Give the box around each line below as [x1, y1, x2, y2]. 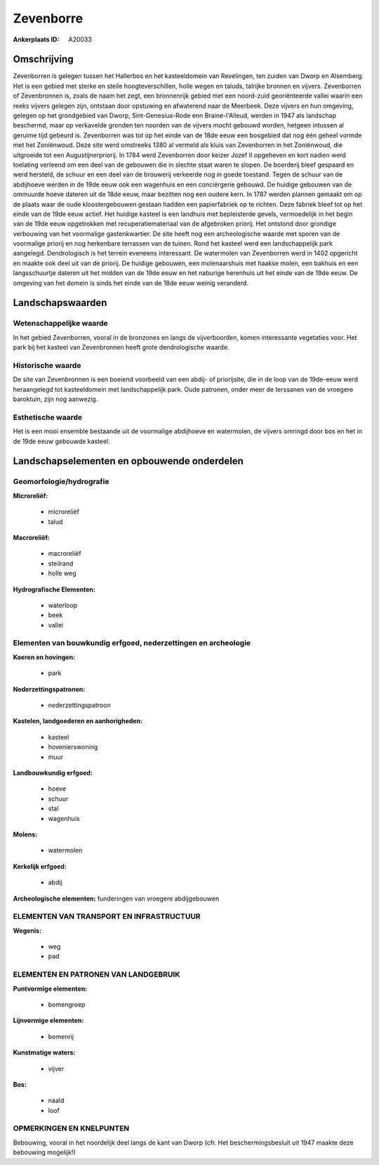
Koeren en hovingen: [13, 653, 76, 661]
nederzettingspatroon [48, 701, 112, 710]
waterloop [48, 601, 78, 609]
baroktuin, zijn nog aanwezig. [13, 395, 98, 404]
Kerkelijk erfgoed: [13, 862, 67, 870]
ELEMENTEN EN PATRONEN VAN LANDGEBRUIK [13, 969, 180, 979]
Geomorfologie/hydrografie [13, 477, 109, 487]
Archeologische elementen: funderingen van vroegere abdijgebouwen [13, 894, 220, 903]
